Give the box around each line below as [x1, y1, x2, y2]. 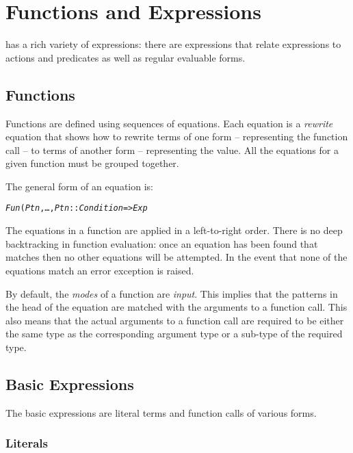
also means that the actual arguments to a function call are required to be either [5, 313, 344, 327]
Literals [5, 435, 49, 452]
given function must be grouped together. [5, 156, 179, 170]
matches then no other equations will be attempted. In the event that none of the [5, 250, 348, 264]
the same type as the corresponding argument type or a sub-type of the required [5, 326, 343, 341]
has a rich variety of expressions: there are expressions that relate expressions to [5, 37, 341, 51]
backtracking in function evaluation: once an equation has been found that [5, 236, 318, 250]
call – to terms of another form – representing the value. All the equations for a [5, 142, 339, 157]
